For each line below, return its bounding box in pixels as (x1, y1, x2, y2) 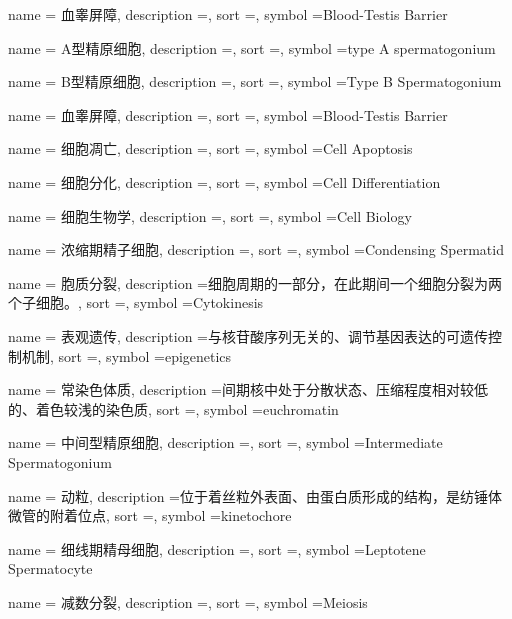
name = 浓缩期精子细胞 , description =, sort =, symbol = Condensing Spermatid (8, 239, 504, 260)
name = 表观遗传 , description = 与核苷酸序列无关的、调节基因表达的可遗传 (8, 325, 489, 346)
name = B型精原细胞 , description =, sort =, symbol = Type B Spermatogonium (8, 71, 502, 92)
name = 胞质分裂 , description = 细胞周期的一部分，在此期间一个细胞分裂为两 (8, 272, 503, 293)
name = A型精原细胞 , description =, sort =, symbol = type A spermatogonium (8, 37, 496, 58)
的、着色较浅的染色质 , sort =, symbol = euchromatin (8, 398, 339, 419)
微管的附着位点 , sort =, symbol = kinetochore (8, 505, 292, 526)
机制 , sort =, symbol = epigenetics (21, 345, 232, 366)
